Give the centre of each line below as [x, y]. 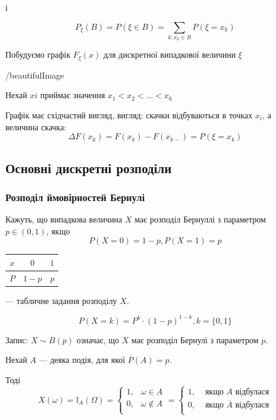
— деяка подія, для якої [82, 360]
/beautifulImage [35, 75]
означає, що [98, 339]
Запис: [17, 339]
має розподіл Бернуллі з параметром [200, 219]
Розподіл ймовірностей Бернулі [75, 197]
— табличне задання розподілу [61, 300]
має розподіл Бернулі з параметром [195, 339]
